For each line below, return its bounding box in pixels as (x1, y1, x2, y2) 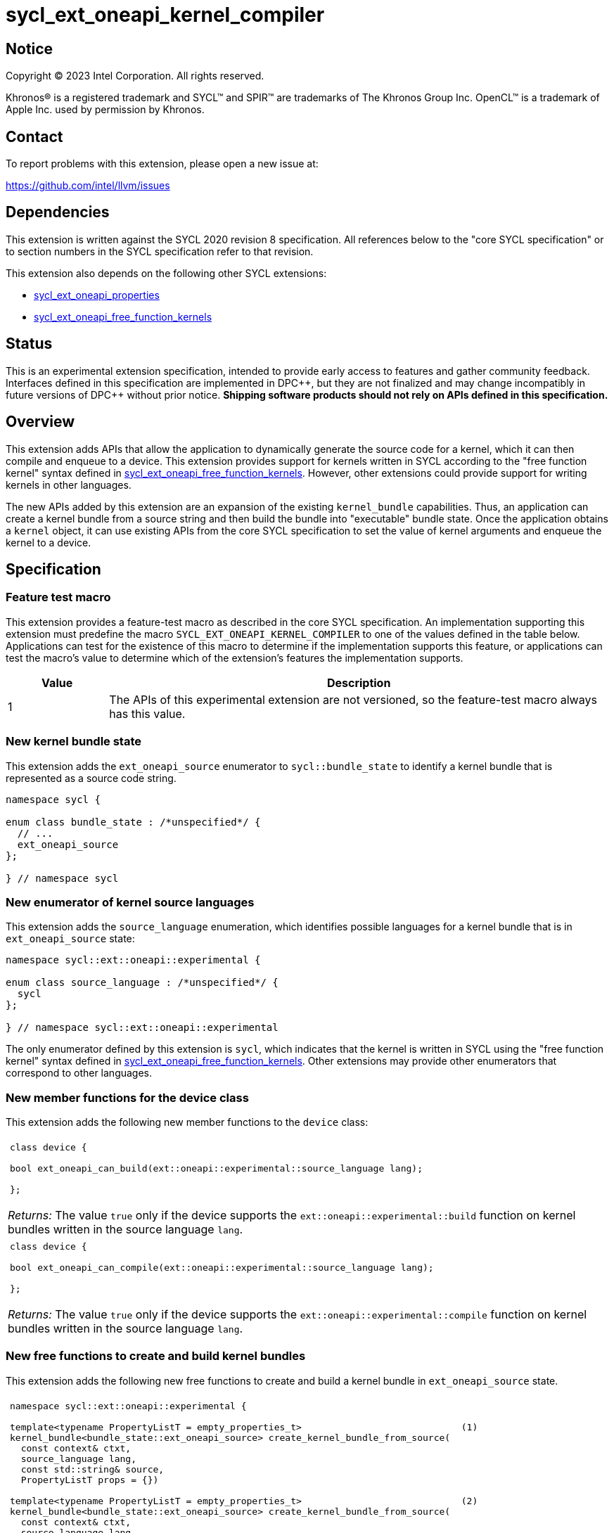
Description (326, 675, 391, 690)
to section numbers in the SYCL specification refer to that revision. (6, 245, 314, 257)
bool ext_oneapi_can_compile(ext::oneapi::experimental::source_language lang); (10, 1262, 434, 1274)
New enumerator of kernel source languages (6, 894, 255, 909)
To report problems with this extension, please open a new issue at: (6, 158, 319, 170)
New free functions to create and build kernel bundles (6, 1349, 306, 1364)
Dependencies (6, 203, 110, 222)
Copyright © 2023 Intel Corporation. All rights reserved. (6, 70, 264, 82)
